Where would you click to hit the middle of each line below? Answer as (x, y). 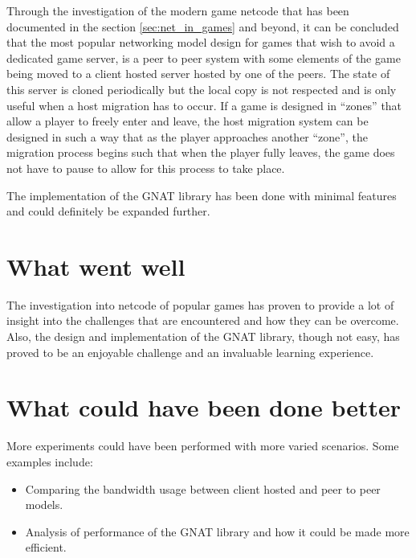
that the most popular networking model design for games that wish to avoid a (201, 42)
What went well (96, 266)
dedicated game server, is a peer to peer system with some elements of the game (204, 57)
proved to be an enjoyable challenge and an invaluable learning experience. (190, 352)
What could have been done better (204, 407)
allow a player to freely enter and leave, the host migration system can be (188, 121)
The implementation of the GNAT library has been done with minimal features (202, 195)
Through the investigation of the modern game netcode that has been (178, 10)
